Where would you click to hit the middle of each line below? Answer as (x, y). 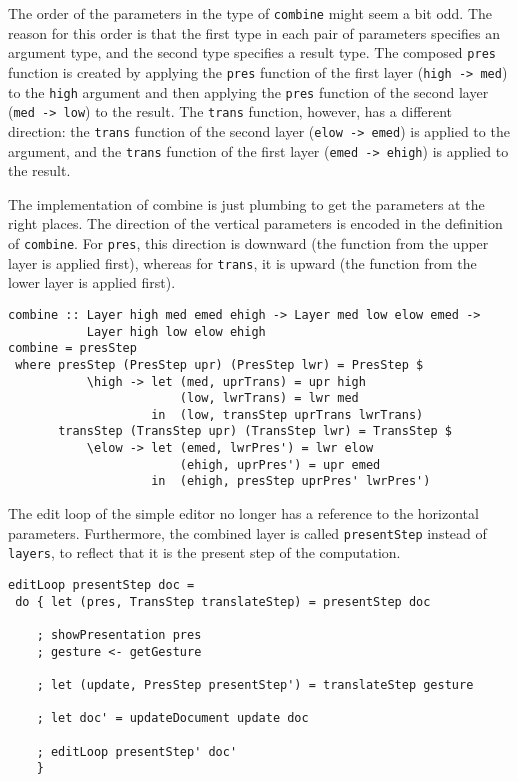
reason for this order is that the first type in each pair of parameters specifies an (254, 32)
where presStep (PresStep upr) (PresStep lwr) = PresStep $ (219, 364)
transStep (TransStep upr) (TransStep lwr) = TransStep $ (255, 431)
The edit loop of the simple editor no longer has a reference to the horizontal (243, 513)
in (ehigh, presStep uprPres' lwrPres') (291, 481)
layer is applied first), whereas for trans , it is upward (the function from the (242, 262)
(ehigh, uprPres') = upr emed (280, 464)
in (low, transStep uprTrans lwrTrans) (287, 414)
